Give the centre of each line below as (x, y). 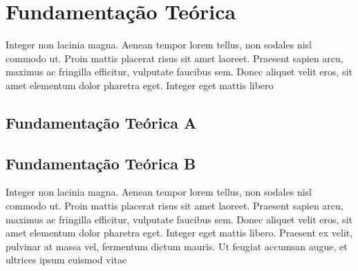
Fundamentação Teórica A (101, 122)
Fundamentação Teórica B (101, 163)
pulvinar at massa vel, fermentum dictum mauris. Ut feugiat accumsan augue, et (177, 246)
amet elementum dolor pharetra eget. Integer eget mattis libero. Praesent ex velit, (179, 233)
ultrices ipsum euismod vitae (66, 260)
